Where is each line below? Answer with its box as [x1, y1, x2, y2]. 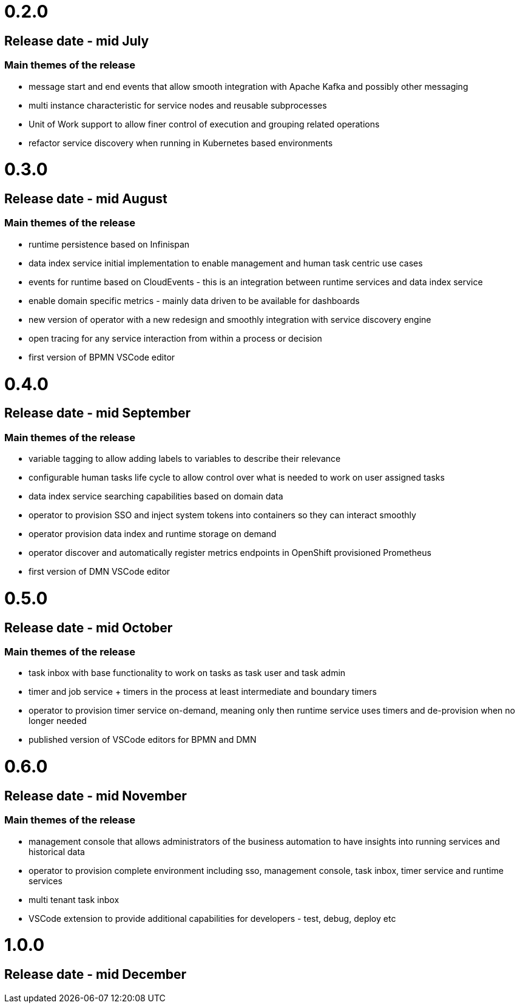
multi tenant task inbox [29, 894, 120, 905]
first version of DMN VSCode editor [29, 566, 171, 577]
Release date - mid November [4, 788, 187, 803]
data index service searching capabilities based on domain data [29, 491, 283, 502]
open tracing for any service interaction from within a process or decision [29, 333, 322, 343]
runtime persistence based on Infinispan [29, 238, 190, 249]
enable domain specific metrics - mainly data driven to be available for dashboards [29, 295, 360, 306]
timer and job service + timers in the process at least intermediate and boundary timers [29, 686, 377, 697]
